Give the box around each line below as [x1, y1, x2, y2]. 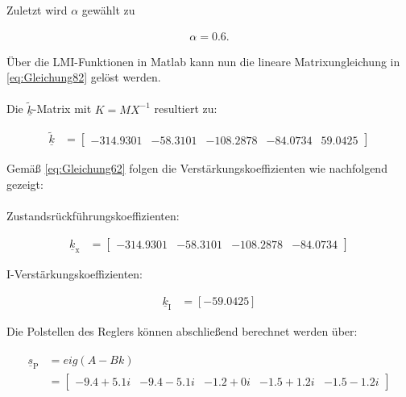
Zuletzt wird [6, 2, 68, 18]
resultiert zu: [154, 100, 217, 117]
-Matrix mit [32, 100, 92, 117]
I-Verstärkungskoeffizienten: [6, 265, 143, 282]
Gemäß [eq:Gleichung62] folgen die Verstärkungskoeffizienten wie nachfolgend [6, 160, 387, 177]
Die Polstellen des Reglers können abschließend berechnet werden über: [6, 322, 358, 339]
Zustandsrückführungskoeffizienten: [6, 207, 180, 224]
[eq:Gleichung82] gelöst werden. [6, 69, 161, 86]
